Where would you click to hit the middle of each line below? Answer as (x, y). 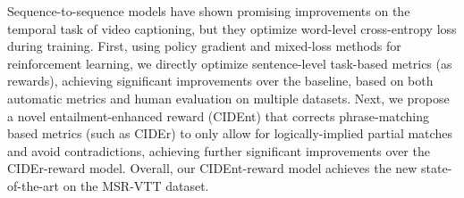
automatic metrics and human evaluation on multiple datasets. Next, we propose (228, 98)
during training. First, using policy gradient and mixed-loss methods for (204, 46)
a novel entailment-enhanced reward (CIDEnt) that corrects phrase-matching (219, 115)
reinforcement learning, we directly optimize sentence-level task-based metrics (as (230, 63)
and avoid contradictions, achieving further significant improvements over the (219, 150)
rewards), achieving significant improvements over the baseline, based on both (220, 81)
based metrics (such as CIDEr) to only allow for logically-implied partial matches (230, 133)
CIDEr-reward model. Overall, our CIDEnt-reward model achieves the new (212, 168)
